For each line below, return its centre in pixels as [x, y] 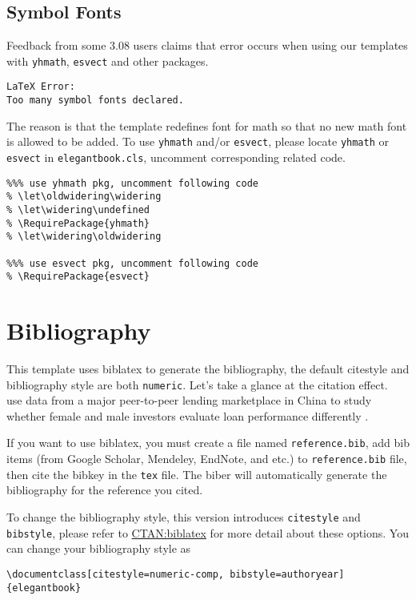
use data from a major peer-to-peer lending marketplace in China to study [189, 400]
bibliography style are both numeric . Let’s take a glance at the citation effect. [197, 384]
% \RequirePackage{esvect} [78, 277]
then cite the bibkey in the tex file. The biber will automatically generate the [197, 474]
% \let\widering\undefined [78, 209]
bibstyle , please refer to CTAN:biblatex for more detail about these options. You [208, 532]
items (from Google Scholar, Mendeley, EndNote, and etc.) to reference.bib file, [207, 459]
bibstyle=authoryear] [287, 574]
